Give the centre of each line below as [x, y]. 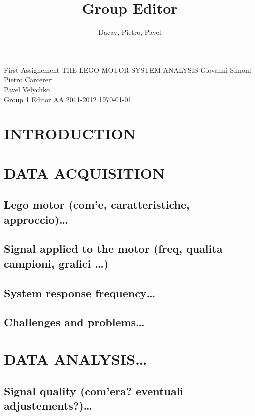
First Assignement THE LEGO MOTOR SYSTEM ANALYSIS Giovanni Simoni [127, 70]
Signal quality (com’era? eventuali [94, 390]
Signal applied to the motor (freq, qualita [113, 248]
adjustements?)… [48, 405]
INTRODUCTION [70, 134]
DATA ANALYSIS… [76, 358]
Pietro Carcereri [29, 80]
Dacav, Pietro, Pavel [130, 32]
